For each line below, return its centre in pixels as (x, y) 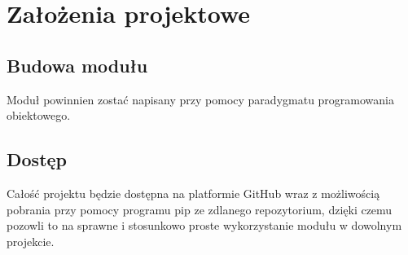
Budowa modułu (77, 65)
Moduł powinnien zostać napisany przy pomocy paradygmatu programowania (201, 99)
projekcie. (31, 241)
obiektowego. (39, 115)
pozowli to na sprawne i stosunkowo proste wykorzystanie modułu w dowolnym (204, 225)
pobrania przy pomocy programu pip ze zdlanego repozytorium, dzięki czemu (200, 209)
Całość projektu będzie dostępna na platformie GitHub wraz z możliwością (193, 193)
